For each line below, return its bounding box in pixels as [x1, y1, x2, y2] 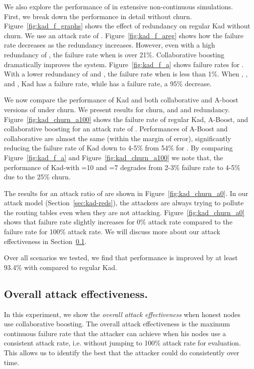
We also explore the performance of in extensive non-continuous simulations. [4, 1, 233, 11]
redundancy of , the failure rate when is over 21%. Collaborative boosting [4, 49, 225, 59]
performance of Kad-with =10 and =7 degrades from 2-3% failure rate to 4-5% [4, 162, 240, 172]
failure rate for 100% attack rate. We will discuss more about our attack [4, 226, 220, 237]
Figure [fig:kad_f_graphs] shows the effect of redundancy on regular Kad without [4, 21, 251, 31]
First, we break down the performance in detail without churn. [4, 11, 192, 21]
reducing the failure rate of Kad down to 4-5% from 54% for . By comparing [4, 143, 233, 153]
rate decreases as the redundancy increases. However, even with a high [4, 40, 215, 50]
